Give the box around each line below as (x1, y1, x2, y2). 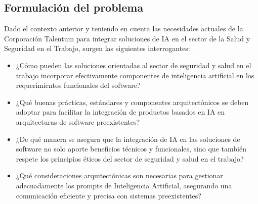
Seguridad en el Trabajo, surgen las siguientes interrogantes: (4, 43, 190, 54)
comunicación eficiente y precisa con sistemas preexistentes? (16, 190, 201, 200)
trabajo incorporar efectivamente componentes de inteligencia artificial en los (16, 70, 254, 80)
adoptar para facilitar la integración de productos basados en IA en (16, 107, 225, 117)
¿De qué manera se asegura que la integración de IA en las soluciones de (16, 133, 240, 144)
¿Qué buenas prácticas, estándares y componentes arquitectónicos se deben (16, 96, 249, 107)
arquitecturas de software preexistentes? (16, 116, 140, 127)
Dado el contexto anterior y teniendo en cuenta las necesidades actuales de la (4, 23, 243, 34)
